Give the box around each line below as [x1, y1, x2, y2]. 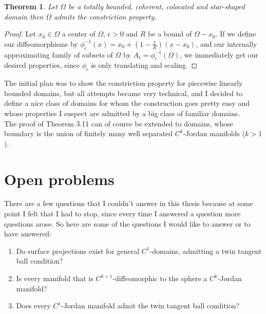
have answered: [4, 228, 51, 239]
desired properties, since [4, 60, 80, 70]
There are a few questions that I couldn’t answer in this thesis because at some [4, 198, 253, 209]
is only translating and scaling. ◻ [91, 60, 198, 70]
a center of [62, 28, 96, 39]
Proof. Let [4, 28, 36, 39]
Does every [16, 300, 51, 311]
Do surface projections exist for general [16, 245, 140, 256]
